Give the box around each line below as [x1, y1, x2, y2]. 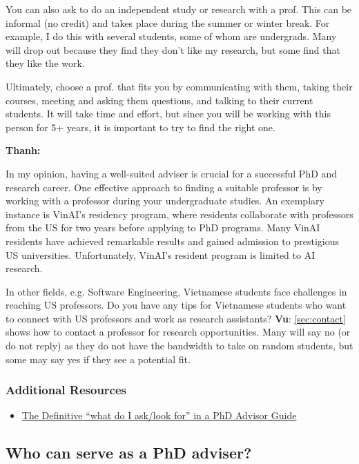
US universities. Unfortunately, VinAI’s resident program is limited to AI [6, 247, 316, 262]
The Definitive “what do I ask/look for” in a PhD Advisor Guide [21, 408, 297, 423]
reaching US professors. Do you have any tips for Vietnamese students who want [6, 298, 347, 312]
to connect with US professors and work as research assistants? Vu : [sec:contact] [6, 311, 346, 325]
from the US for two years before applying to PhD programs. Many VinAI [6, 220, 320, 235]
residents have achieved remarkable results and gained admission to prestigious [6, 233, 340, 248]
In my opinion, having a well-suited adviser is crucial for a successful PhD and [6, 166, 338, 180]
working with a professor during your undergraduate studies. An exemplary [6, 193, 324, 208]
